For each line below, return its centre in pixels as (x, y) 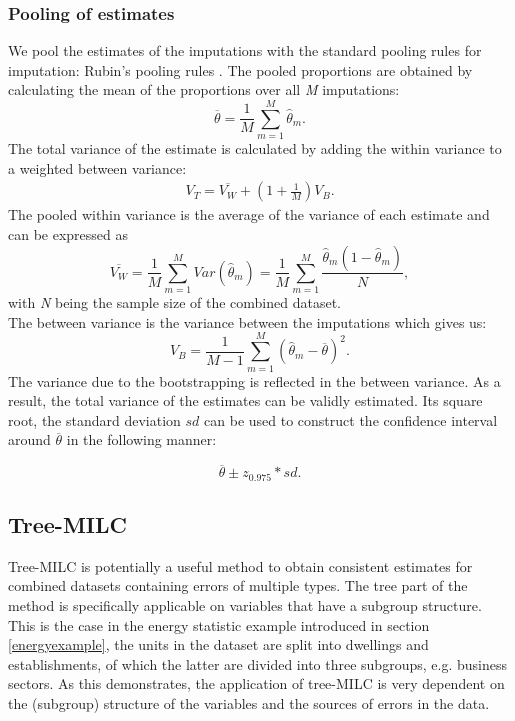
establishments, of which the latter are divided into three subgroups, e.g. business (257, 663)
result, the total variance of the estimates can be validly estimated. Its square (245, 400)
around (29, 439)
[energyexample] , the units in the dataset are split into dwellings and (218, 644)
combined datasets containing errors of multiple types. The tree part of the (238, 585)
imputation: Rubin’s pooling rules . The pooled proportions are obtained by (240, 69)
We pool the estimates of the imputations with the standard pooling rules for (245, 50)
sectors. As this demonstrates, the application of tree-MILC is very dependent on (256, 683)
